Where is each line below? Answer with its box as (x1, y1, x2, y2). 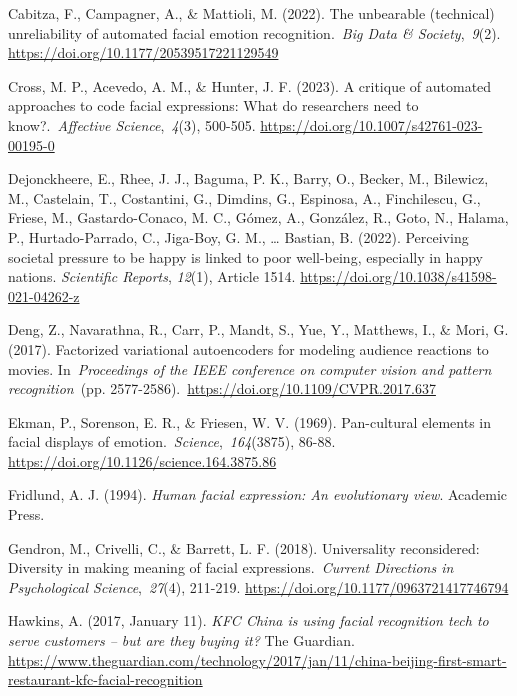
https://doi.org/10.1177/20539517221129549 (8, 42, 279, 63)
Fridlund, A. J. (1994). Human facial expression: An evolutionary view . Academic (8, 484, 508, 505)
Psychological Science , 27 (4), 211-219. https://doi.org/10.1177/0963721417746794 (8, 576, 509, 597)
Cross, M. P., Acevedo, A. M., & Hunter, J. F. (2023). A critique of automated (8, 75, 492, 96)
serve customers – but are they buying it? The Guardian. (8, 630, 355, 651)
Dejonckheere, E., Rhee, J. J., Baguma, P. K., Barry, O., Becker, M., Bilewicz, (8, 168, 489, 189)
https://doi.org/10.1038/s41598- (300, 266, 497, 287)
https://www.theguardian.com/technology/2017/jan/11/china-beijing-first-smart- (8, 649, 507, 670)
